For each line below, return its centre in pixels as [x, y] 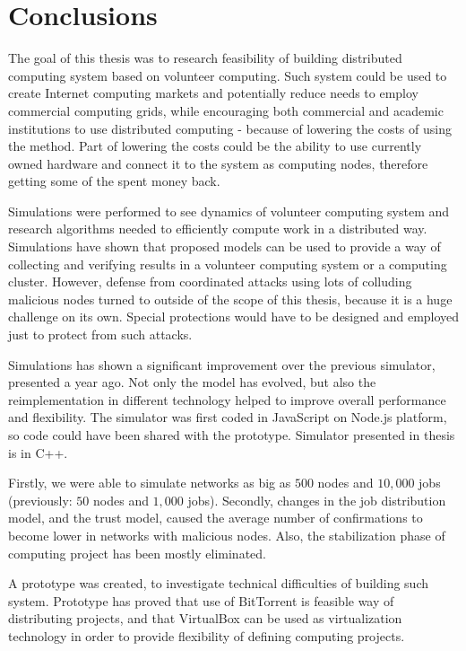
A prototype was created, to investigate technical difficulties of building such [218, 583]
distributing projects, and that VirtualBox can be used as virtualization [205, 618]
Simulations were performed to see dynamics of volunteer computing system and [229, 211]
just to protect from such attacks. [100, 334]
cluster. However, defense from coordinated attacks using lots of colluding [210, 282]
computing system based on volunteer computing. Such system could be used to [228, 75]
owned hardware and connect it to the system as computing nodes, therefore [218, 163]
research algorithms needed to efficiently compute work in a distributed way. [218, 229]
